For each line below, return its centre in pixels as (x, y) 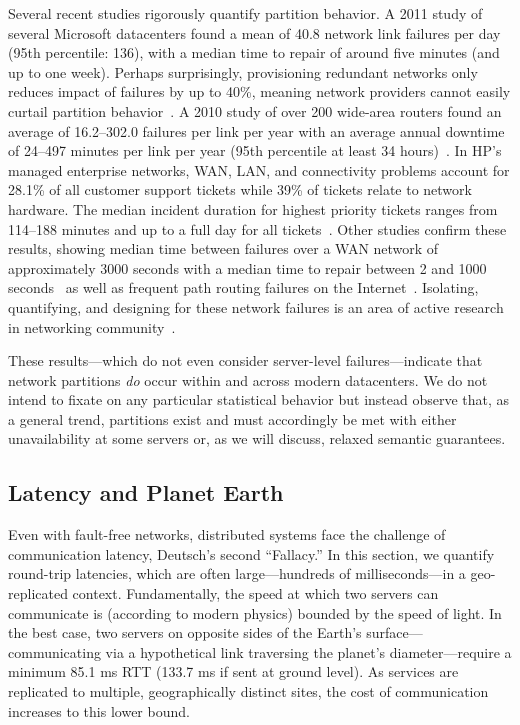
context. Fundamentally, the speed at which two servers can (255, 593)
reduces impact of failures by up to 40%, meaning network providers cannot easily (259, 91)
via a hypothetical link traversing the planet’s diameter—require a (308, 651)
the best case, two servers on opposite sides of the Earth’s (185, 632)
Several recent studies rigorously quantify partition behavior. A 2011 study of (245, 13)
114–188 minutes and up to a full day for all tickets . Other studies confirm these (257, 228)
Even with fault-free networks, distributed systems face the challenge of (227, 534)
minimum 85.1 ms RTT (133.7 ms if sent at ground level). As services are (233, 671)
